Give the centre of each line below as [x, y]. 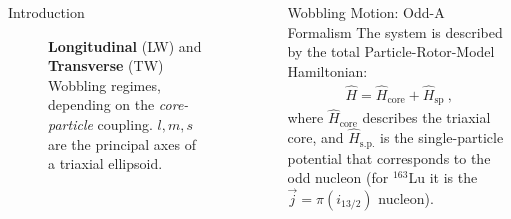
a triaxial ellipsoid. [105, 163]
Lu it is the [443, 177]
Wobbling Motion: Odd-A [366, 12]
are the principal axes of [122, 143]
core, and [315, 137]
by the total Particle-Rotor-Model [391, 51]
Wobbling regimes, [104, 84]
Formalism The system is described [395, 31]
